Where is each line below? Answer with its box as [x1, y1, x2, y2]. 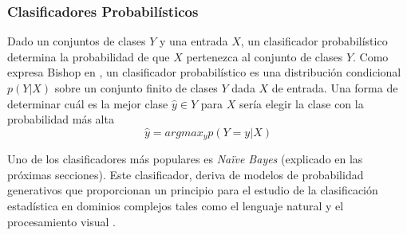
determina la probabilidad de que [7, 48, 170, 65]
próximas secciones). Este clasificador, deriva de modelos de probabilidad [7, 166, 364, 182]
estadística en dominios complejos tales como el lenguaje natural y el [7, 198, 344, 214]
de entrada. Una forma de [271, 80, 398, 96]
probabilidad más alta [7, 111, 114, 127]
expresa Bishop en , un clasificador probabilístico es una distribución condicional [7, 64, 401, 80]
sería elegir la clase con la [239, 95, 364, 112]
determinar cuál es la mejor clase [7, 95, 168, 112]
